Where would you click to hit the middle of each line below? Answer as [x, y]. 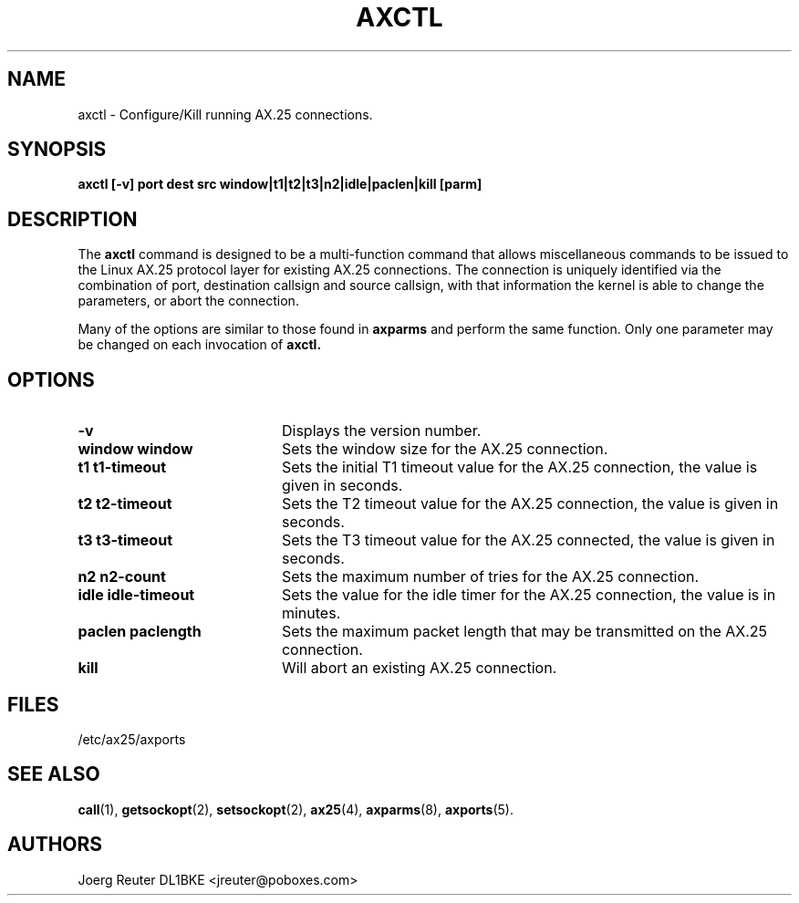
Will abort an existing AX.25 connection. [419, 668]
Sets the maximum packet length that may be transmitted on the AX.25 [524, 632]
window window [135, 449]
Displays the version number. [381, 431]
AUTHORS [55, 845]
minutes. [311, 613]
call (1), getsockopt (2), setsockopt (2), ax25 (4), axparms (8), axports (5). [296, 809]
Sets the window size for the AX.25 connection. [445, 449]
